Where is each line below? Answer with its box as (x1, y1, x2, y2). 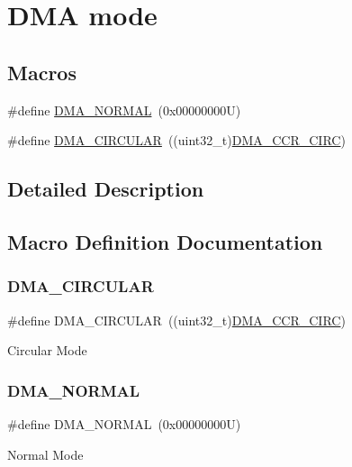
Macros (7, 58, 77, 86)
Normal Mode (7, 444, 84, 463)
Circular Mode (7, 341, 87, 360)
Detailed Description (7, 175, 204, 203)
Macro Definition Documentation (7, 227, 323, 255)
